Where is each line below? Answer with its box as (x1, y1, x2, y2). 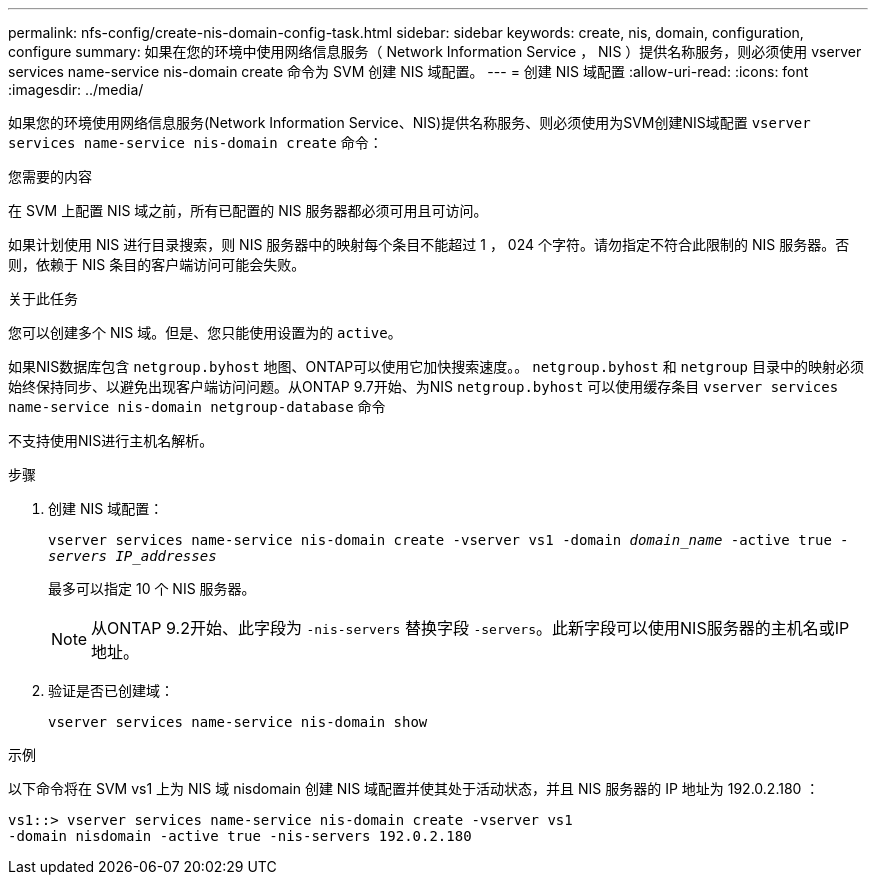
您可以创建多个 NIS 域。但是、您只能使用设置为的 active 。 (8, 324, 402, 341)
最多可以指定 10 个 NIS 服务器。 (48, 580, 256, 597)
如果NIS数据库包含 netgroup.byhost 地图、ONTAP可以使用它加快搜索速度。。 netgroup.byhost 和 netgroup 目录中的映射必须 (8, 358, 864, 375)
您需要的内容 (8, 168, 92, 185)
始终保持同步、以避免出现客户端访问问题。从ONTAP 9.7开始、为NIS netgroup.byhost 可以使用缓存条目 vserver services (8, 378, 839, 395)
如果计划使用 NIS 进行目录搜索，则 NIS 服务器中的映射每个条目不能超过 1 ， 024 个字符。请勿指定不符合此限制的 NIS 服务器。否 (8, 236, 850, 253)
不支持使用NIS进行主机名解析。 (8, 432, 214, 449)
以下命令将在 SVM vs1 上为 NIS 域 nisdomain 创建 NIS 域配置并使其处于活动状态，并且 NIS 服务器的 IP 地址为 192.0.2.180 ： (8, 780, 820, 797)
